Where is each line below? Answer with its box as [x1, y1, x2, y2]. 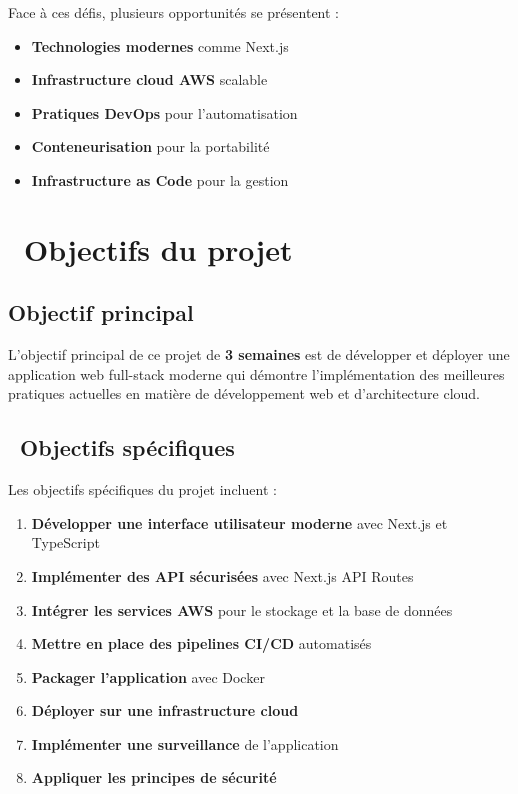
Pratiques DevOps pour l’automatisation [31, 102, 298, 123]
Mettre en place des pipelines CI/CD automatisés [31, 633, 372, 654]
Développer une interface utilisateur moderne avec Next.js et [31, 512, 448, 533]
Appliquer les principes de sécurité [31, 767, 277, 788]
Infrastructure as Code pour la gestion [31, 169, 289, 190]
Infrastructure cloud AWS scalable [31, 69, 268, 90]
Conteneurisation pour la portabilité [31, 136, 270, 157]
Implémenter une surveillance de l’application [31, 733, 339, 754]
